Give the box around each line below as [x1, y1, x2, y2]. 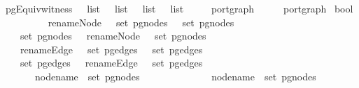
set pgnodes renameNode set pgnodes [20, 28, 206, 43]
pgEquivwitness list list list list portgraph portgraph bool [5, 1, 353, 15]
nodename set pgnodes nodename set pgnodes [34, 69, 316, 83]
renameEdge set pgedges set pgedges [20, 42, 203, 56]
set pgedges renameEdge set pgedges [20, 55, 203, 70]
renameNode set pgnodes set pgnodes [48, 15, 234, 29]
